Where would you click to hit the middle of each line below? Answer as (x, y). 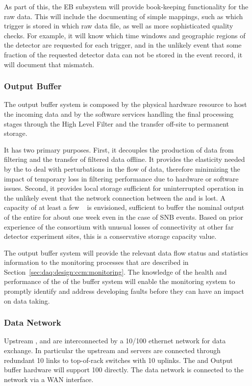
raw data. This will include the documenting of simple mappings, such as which (124, 16)
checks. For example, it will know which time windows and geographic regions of (125, 35)
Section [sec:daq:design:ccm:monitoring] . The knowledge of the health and (115, 271)
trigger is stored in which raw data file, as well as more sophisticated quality (119, 26)
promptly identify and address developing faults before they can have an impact (124, 291)
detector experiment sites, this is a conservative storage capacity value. (110, 236)
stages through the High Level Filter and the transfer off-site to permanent (116, 123)
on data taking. (27, 300)
